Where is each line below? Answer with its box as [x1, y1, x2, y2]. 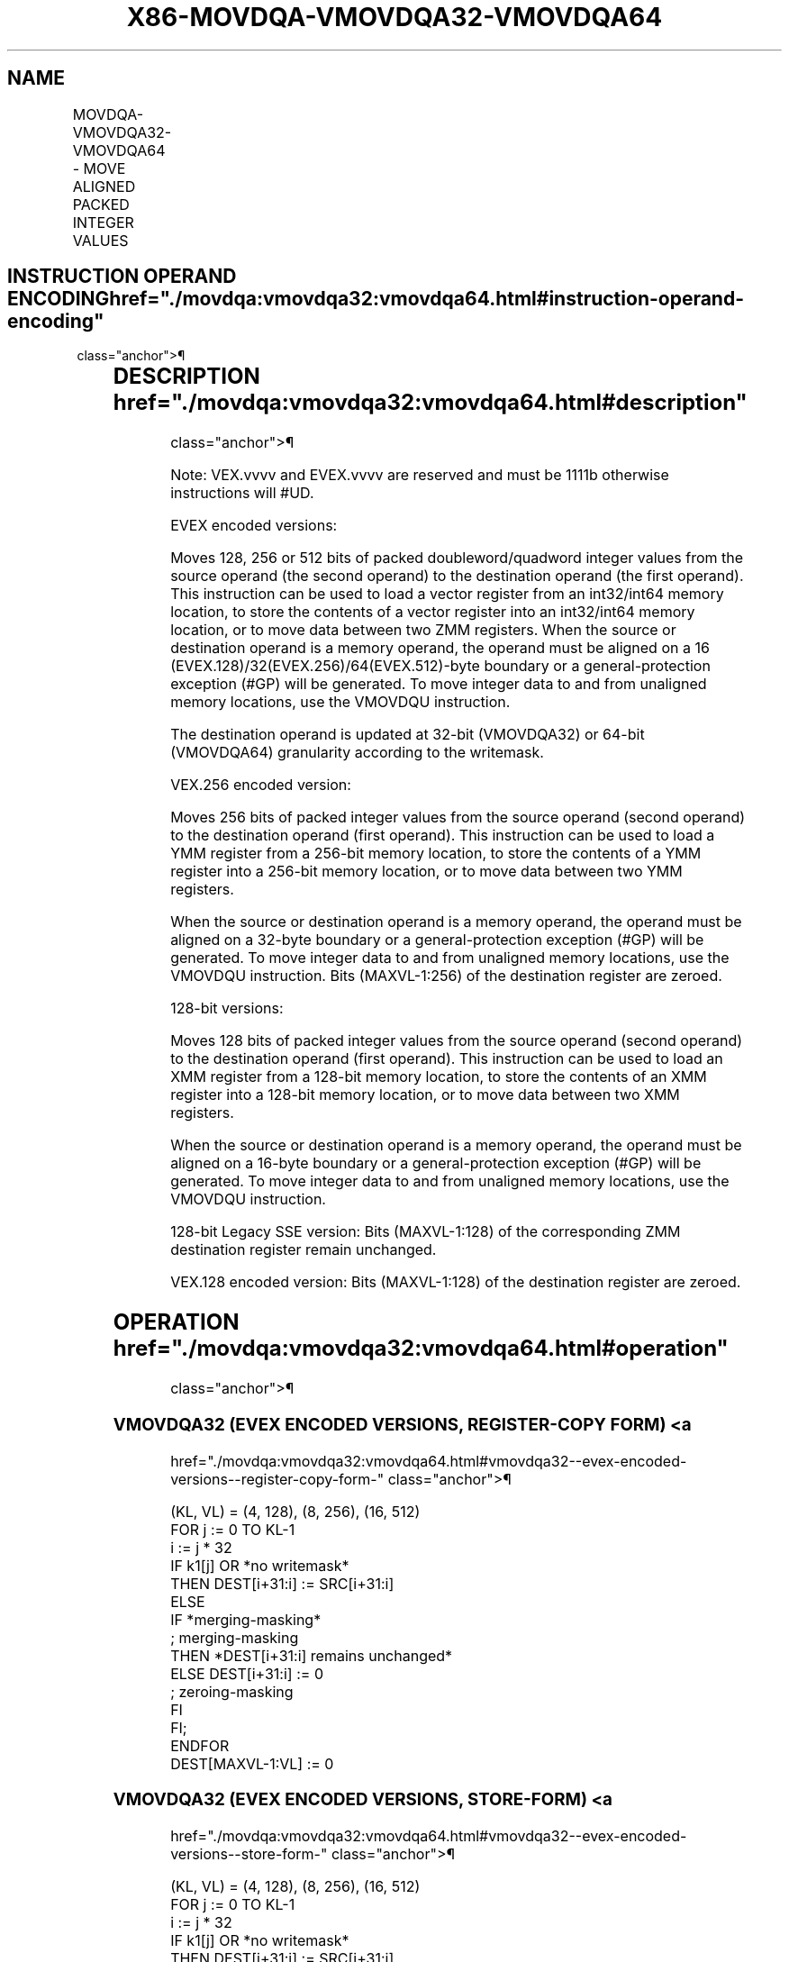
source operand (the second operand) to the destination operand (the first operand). [170, 567, 744, 586]
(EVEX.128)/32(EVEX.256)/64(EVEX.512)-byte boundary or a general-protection [170, 657, 711, 676]
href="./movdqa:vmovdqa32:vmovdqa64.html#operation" [113, 1335, 729, 1362]
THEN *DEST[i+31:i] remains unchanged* [170, 1646, 453, 1665]
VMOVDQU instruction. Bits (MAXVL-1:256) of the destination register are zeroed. [170, 967, 722, 986]
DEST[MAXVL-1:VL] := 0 [170, 1754, 334, 1773]
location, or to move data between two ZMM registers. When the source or [170, 621, 676, 640]
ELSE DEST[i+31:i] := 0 [170, 1664, 323, 1683]
